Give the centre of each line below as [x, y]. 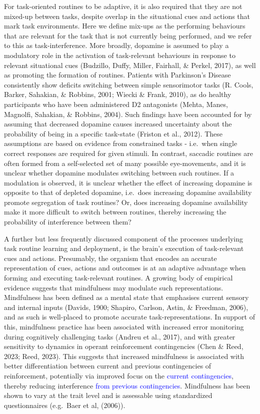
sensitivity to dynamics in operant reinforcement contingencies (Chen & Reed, [124, 346]
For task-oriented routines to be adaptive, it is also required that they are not [123, 6]
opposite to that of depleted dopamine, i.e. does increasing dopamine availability [128, 192]
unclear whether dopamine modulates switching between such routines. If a [119, 173]
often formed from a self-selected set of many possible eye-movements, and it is [125, 163]
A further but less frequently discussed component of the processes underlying [123, 238]
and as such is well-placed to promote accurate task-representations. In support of [129, 317]
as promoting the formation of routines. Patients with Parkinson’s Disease [117, 75]
